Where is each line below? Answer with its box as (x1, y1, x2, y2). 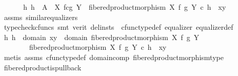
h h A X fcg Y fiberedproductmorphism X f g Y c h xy (23, 2, 226, 12)
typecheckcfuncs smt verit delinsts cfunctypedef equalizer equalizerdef (4, 22, 233, 32)
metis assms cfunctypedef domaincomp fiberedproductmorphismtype (4, 51, 224, 62)
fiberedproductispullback (4, 62, 82, 72)
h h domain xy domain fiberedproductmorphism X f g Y (4, 31, 200, 42)
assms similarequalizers (4, 11, 78, 22)
